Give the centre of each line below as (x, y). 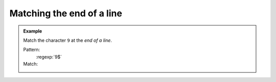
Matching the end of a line (66, 13)
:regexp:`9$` (49, 57)
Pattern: (32, 50)
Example (33, 31)
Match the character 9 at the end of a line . (68, 40)
